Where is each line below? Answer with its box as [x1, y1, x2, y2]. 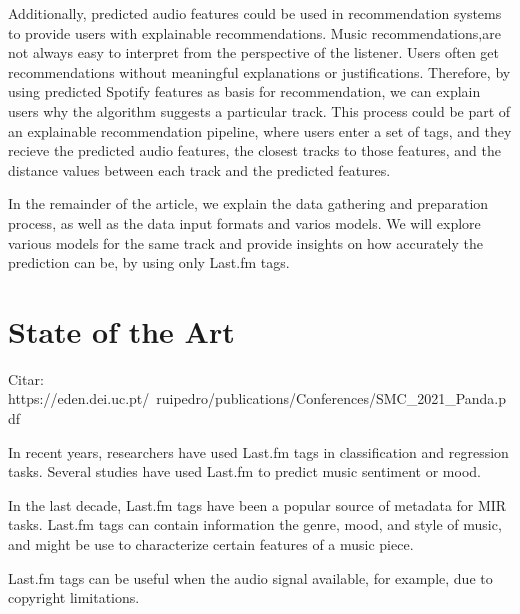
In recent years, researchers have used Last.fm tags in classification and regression [8, 441, 509, 462]
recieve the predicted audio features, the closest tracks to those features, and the [8, 140, 501, 161]
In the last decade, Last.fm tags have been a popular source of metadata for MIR [8, 494, 507, 515]
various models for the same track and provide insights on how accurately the [8, 232, 484, 253]
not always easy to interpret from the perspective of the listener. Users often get [8, 42, 500, 63]
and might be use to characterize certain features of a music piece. [8, 534, 414, 554]
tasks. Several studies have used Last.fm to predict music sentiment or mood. [8, 461, 481, 482]
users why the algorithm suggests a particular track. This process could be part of [8, 100, 511, 121]
